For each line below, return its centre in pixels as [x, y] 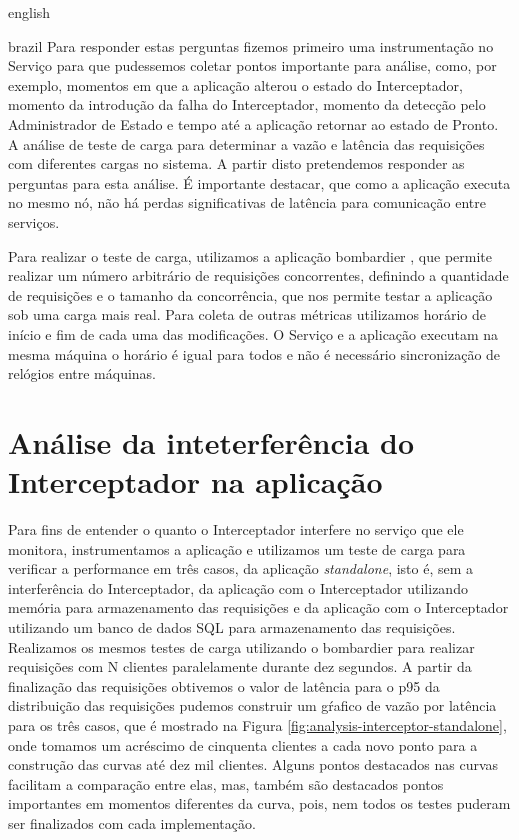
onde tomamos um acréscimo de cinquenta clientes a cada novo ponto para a [243, 744]
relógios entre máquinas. [82, 373]
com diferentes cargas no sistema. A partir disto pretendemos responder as [236, 163]
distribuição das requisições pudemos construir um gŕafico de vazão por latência [252, 705]
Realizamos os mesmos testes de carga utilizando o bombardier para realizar [241, 646]
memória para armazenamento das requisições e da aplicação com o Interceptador [258, 607]
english [29, 12]
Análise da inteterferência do [211, 441]
